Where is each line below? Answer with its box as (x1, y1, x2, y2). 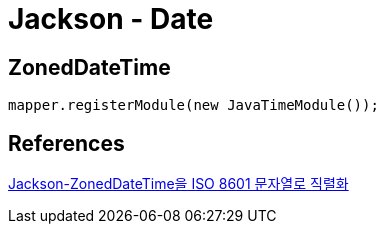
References (8, 130, 125, 156)
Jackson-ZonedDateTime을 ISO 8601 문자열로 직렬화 (8, 175, 349, 193)
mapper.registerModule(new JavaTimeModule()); (8, 97, 379, 114)
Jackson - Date (8, 2, 214, 36)
